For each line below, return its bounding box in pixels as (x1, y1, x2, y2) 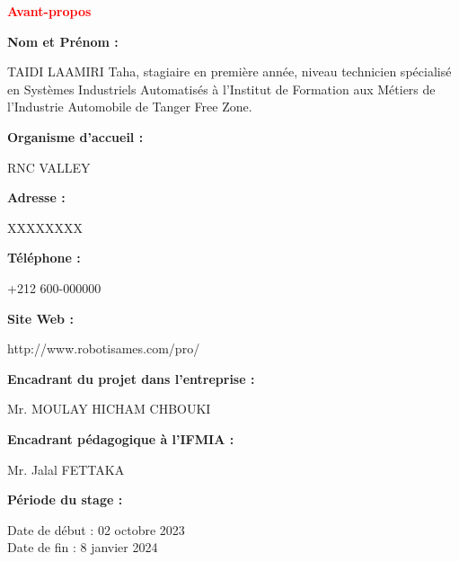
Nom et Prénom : (7, 31, 119, 50)
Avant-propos (7, 2, 92, 20)
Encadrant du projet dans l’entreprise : (7, 369, 255, 388)
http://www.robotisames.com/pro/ (7, 339, 200, 358)
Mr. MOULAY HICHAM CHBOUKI (7, 399, 211, 418)
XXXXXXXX (7, 218, 83, 236)
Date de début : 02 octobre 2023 (7, 520, 185, 539)
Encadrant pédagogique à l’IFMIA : (7, 429, 234, 448)
